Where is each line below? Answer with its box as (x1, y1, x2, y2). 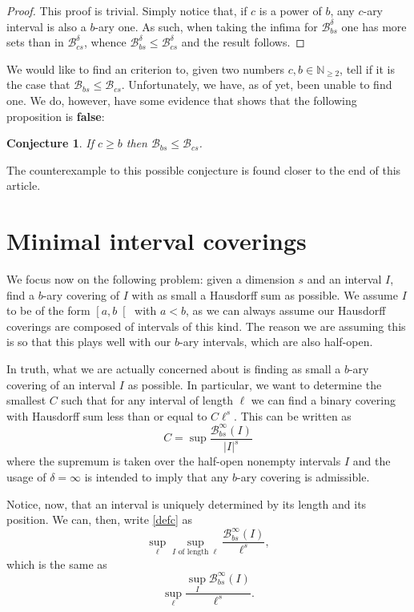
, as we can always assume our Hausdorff (186, 302, 386, 319)
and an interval (307, 271, 382, 288)
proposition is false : (6, 107, 105, 124)
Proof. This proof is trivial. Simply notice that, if (6, 2, 247, 18)
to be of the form (6, 302, 90, 319)
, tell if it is (340, 60, 396, 77)
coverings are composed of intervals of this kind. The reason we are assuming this (6, 317, 406, 334)
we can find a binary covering (251, 392, 396, 409)
